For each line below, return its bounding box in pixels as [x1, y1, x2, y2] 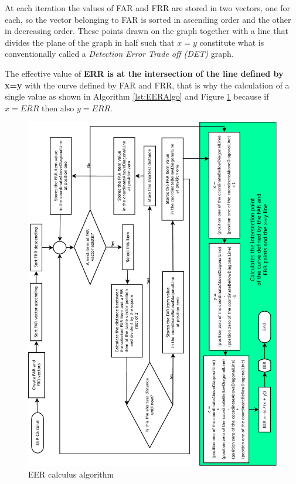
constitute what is [199, 36, 264, 48]
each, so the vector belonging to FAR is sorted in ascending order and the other [5, 13, 291, 25]
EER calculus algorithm [28, 468, 114, 480]
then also [41, 101, 74, 114]
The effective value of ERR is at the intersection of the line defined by [5, 67, 284, 79]
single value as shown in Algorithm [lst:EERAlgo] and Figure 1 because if [5, 90, 269, 103]
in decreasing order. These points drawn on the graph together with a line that [5, 25, 288, 37]
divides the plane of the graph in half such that [5, 36, 175, 48]
